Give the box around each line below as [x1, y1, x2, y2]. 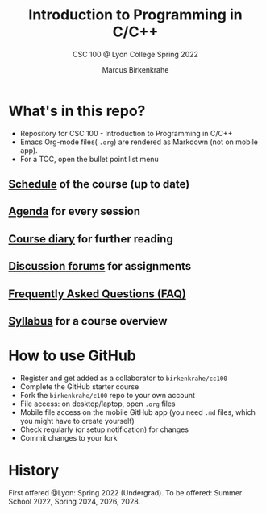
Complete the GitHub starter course [19, 381, 139, 392]
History [8, 462, 60, 480]
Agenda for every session [8, 205, 141, 218]
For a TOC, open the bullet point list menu [19, 154, 159, 164]
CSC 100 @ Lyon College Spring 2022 [72, 49, 199, 59]
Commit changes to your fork [19, 433, 118, 442]
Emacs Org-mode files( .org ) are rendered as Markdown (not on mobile [19, 137, 258, 147]
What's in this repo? [8, 102, 146, 120]
